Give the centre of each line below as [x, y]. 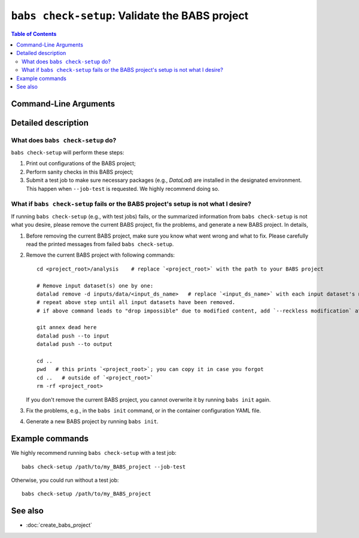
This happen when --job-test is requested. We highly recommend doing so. [123, 189]
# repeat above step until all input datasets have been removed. [136, 303]
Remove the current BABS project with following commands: [101, 255]
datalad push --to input [73, 336]
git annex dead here [67, 327]
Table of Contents [34, 34]
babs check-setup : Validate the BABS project [130, 16]
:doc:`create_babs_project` [59, 525]
